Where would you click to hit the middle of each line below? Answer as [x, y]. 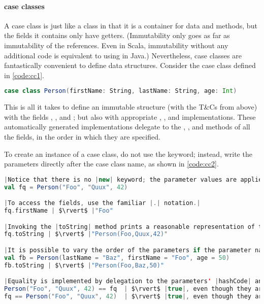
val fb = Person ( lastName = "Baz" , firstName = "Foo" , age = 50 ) [117, 258]
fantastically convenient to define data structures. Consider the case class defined [130, 65]
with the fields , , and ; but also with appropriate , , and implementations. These [130, 116]
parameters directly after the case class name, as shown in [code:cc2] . [111, 164]
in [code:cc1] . [24, 75]
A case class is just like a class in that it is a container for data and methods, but [131, 25]
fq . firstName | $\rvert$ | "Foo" [59, 211]
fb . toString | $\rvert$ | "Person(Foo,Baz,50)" [84, 265]
